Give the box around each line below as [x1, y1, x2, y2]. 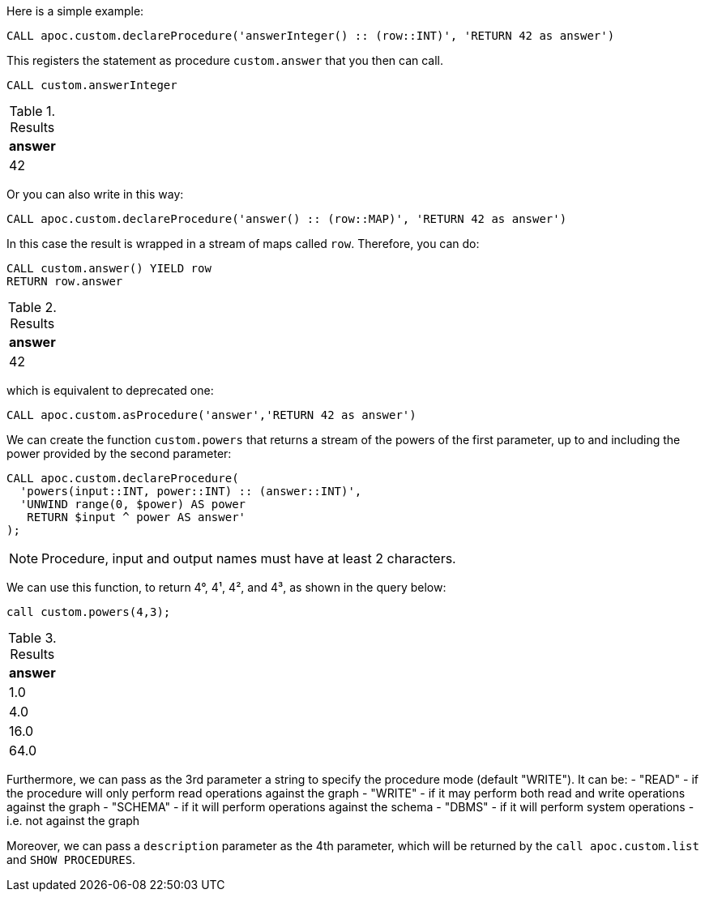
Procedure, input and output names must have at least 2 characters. [41, 550, 456, 567]
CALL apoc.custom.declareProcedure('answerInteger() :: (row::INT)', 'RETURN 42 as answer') [6, 29, 615, 42]
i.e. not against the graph [6, 814, 140, 827]
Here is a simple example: [6, 4, 144, 18]
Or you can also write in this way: [6, 187, 184, 201]
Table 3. [7, 630, 57, 646]
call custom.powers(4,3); [6, 605, 171, 618]
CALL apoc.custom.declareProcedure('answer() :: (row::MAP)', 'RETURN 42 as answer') [6, 212, 567, 225]
